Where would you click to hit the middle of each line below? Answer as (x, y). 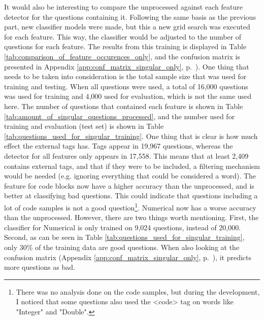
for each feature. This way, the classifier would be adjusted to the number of (123, 36)
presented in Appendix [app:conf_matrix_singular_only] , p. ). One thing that (127, 66)
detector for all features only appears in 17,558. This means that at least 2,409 (126, 155)
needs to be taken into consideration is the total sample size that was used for (125, 76)
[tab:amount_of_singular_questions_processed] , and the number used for (120, 116)
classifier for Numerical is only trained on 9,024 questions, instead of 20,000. (123, 227)
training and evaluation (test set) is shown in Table (84, 126)
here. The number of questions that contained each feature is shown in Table (124, 106)
